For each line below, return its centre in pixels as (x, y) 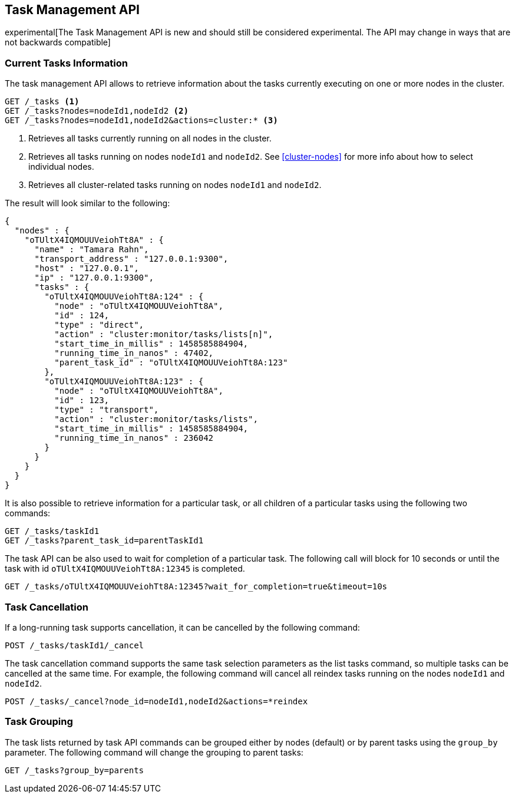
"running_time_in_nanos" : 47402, (134, 353)
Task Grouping (39, 722)
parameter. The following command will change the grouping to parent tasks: (154, 752)
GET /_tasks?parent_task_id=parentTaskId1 (104, 541)
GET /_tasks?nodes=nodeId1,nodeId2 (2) (97, 111)
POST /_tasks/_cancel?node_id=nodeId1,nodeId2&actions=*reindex (156, 701)
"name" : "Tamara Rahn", (92, 250)
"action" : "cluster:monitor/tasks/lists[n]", (164, 334)
